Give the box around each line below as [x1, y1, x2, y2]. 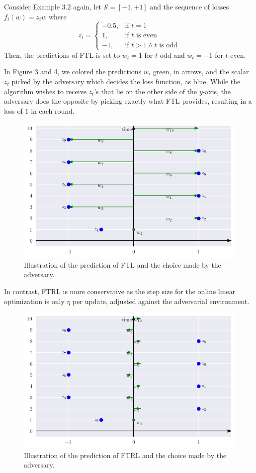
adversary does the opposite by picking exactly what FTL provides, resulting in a [4, 96, 252, 106]
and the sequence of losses [150, 1, 229, 11]
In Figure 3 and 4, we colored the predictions [4, 66, 142, 77]
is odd [159, 41, 177, 49]
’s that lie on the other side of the [94, 86, 197, 96]
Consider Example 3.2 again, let [4, 1, 101, 11]
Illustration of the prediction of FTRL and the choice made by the [24, 450, 227, 460]
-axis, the [202, 86, 231, 96]
